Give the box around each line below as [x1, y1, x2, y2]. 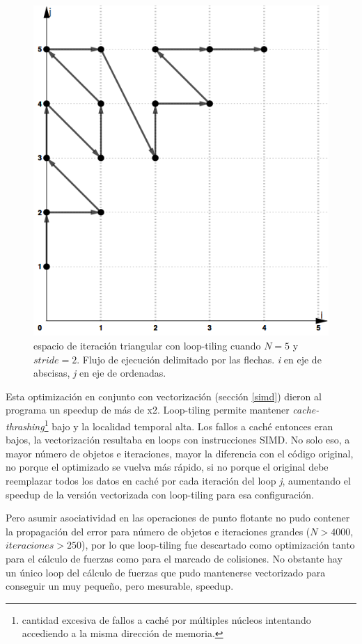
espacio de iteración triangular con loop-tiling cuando [33, 338, 261, 352]
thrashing [6, 418, 45, 433]
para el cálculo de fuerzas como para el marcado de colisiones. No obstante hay [6, 551, 343, 565]
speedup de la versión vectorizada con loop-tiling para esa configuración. [6, 487, 314, 501]
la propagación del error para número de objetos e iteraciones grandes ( [6, 524, 310, 538]
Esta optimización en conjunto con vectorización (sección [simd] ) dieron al [6, 388, 322, 403]
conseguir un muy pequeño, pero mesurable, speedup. [6, 579, 234, 593]
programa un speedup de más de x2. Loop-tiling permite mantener [6, 402, 290, 417]
